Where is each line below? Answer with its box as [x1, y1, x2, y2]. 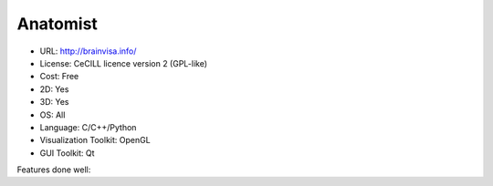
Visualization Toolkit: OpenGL [39, 135, 151, 146]
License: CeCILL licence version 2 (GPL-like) [39, 57, 208, 68]
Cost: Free [39, 71, 79, 82]
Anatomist [16, 14, 98, 34]
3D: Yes [39, 97, 69, 108]
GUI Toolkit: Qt [39, 147, 95, 159]
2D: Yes [39, 83, 69, 95]
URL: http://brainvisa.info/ [39, 46, 137, 57]
